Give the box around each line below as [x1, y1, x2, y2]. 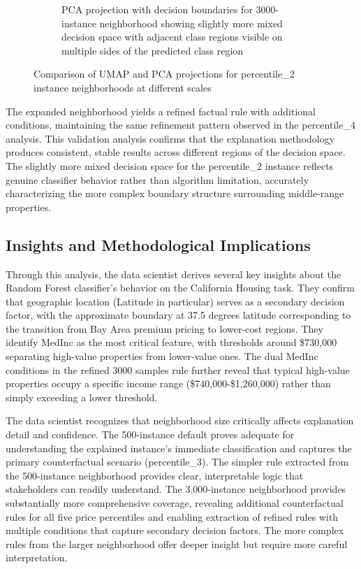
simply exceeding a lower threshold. [6, 389, 158, 404]
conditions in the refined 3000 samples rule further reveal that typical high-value [6, 362, 350, 377]
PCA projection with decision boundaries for [61, 2, 253, 16]
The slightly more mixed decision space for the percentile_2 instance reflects [6, 158, 334, 173]
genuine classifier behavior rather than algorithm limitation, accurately [6, 172, 309, 187]
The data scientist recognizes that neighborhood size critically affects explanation [6, 413, 354, 428]
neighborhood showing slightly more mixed [99, 15, 283, 30]
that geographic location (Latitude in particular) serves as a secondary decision [6, 294, 345, 308]
